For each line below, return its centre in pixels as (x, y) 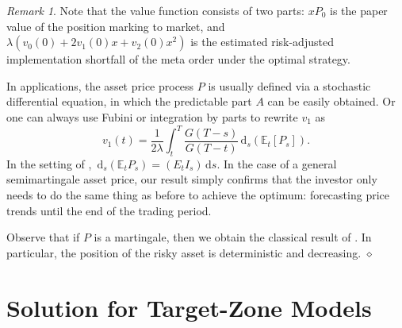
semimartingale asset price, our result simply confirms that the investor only (192, 179)
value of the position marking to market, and (116, 26)
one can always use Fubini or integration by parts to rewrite (152, 116)
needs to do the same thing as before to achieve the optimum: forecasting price (198, 195)
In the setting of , (49, 163)
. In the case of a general (277, 163)
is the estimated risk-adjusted (262, 42)
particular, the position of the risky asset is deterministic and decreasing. (184, 252)
